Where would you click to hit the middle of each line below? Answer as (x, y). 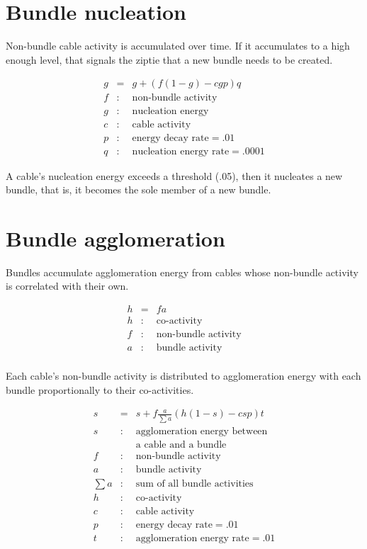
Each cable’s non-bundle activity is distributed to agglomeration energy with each (183, 376)
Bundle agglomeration (115, 238)
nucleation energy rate (181, 152)
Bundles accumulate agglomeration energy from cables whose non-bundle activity (182, 272)
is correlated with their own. (67, 286)
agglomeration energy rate (192, 538)
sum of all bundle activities (194, 483)
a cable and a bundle (181, 445)
